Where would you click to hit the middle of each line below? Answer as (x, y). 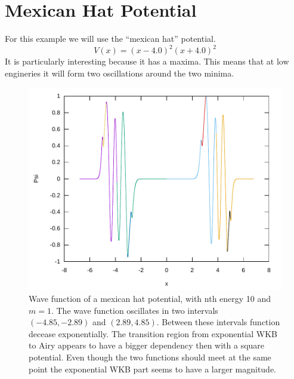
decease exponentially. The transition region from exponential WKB (153, 333)
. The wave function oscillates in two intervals (134, 310)
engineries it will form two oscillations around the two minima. (120, 73)
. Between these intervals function (218, 322)
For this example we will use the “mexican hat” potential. (110, 39)
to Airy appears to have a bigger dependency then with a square (147, 345)
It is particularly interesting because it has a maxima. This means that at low (147, 61)
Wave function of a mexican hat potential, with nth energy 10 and (150, 299)
